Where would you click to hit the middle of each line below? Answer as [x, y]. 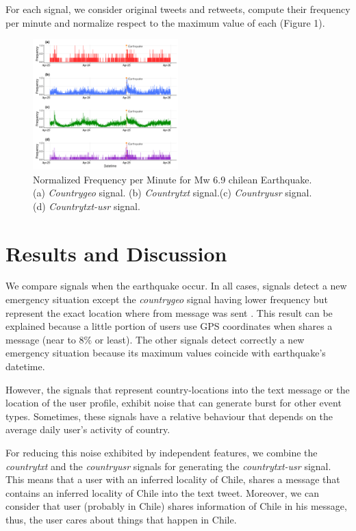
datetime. [25, 366]
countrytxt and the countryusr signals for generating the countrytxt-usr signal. [168, 466]
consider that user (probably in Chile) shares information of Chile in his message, [176, 506]
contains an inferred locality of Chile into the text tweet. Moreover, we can [162, 492]
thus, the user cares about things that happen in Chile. [121, 519]
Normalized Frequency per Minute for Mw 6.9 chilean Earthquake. [173, 179]
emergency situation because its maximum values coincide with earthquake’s [166, 353]
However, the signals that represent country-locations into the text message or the [178, 389]
